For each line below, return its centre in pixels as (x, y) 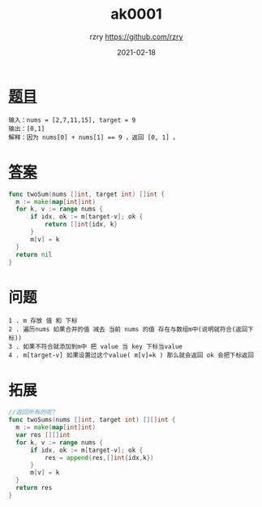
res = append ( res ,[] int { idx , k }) (99, 457)
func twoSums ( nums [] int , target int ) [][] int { (92, 420)
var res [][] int (43, 435)
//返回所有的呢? (32, 412)
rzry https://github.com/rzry (136, 37)
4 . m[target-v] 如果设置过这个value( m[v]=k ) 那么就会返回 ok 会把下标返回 (131, 355)
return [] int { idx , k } (81, 224)
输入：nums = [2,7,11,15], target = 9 (72, 120)
